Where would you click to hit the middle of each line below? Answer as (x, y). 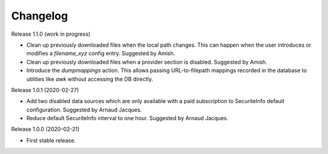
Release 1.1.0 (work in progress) (51, 34)
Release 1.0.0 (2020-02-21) (46, 129)
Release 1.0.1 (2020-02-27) (45, 90)
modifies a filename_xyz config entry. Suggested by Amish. (101, 53)
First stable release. (51, 140)
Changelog (39, 16)
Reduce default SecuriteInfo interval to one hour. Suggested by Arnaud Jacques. (127, 118)
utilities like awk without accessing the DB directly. (90, 79)
